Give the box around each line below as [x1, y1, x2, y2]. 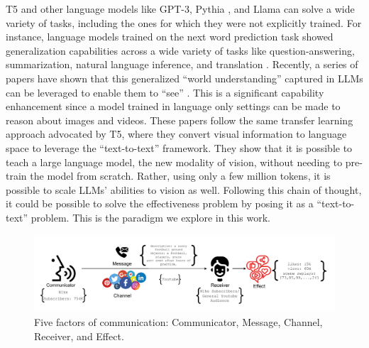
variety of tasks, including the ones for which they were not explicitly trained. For [6, 15, 362, 30]
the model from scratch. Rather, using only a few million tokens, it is [30, 168, 331, 183]
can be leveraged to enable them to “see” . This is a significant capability [6, 85, 324, 99]
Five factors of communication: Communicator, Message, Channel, [34, 314, 323, 329]
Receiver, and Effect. [34, 328, 124, 343]
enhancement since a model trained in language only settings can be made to [6, 99, 341, 114]
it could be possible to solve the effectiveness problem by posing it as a [6, 196, 314, 211]
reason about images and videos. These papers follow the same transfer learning [6, 112, 353, 127]
